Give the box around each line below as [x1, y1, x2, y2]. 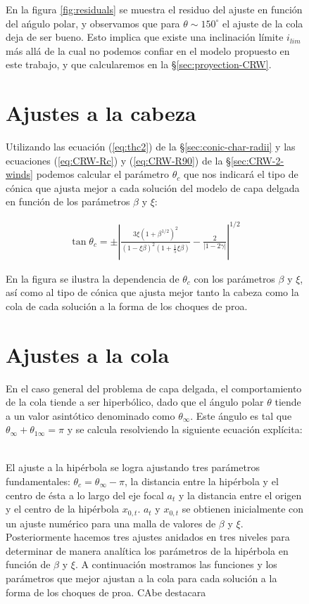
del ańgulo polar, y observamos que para [6, 15, 180, 30]
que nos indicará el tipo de [184, 167, 298, 181]
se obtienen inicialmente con [182, 501, 304, 516]
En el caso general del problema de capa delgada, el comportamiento [6, 380, 302, 395]
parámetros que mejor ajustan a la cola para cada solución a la [6, 571, 277, 585]
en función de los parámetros [6, 194, 130, 209]
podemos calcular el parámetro [36, 167, 170, 181]
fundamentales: [6, 473, 70, 488]
